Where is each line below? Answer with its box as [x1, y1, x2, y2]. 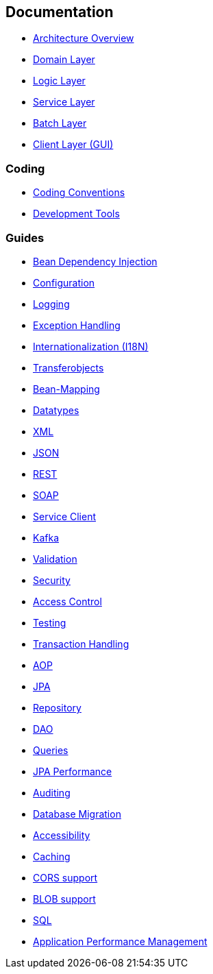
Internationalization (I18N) [33, 340, 149, 352]
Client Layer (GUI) [33, 138, 114, 151]
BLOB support [33, 892, 96, 905]
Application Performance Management [33, 935, 208, 947]
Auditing [33, 786, 71, 799]
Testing [33, 616, 66, 629]
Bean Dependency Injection [33, 255, 158, 267]
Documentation [5, 3, 114, 21]
